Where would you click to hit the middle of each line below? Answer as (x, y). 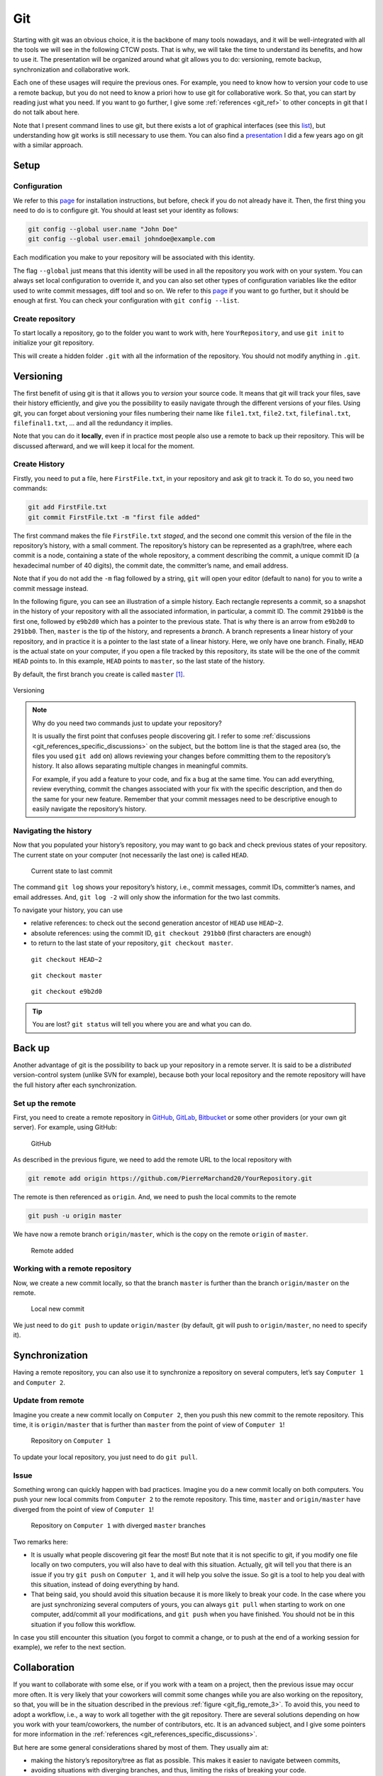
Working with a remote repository (72, 1269)
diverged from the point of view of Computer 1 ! (83, 1509)
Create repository (44, 318)
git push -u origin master (75, 1216)
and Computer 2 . (39, 1382)
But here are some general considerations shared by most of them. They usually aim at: (141, 1747)
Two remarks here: (41, 1542)
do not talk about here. (46, 112)
